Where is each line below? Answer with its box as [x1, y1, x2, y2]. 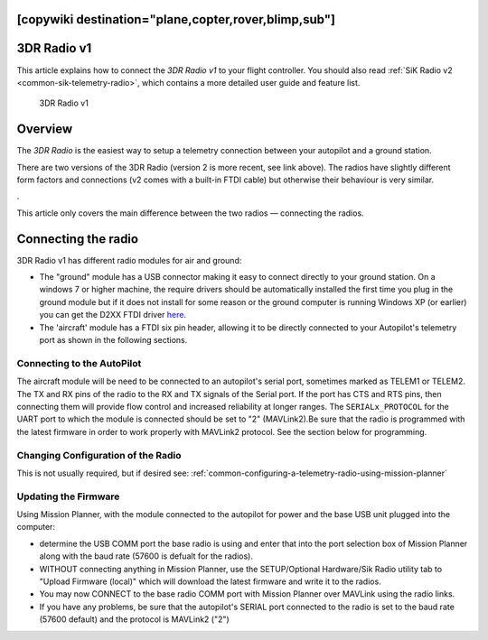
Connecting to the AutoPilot [16, 357, 142, 369]
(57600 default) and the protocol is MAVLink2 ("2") [39, 614, 230, 625]
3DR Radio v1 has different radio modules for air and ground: [16, 255, 242, 265]
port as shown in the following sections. [39, 335, 188, 346]
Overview [16, 122, 73, 137]
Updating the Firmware [16, 490, 120, 503]
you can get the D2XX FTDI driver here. [39, 310, 187, 320]
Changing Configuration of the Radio [16, 449, 182, 461]
